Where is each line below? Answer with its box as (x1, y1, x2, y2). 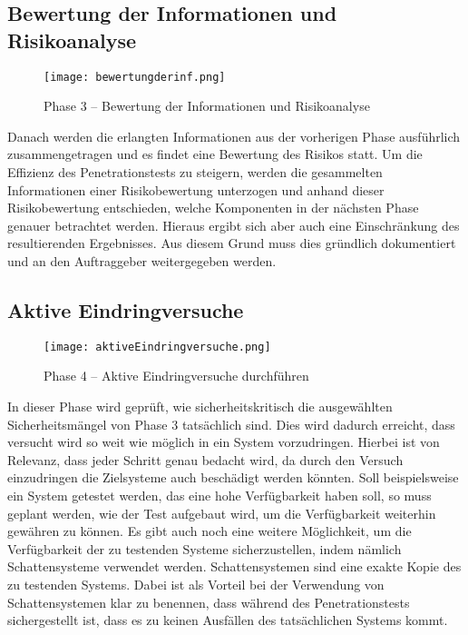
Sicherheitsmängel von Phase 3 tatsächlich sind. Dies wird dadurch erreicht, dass (7, 414, 455, 433)
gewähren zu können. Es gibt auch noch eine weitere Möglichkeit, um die (7, 521, 412, 541)
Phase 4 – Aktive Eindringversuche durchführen (44, 366, 309, 385)
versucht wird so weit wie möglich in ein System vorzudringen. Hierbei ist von (7, 432, 440, 451)
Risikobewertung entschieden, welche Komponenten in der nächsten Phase (7, 198, 419, 217)
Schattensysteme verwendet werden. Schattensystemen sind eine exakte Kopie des (7, 557, 462, 576)
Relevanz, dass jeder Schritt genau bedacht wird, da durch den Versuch (7, 450, 404, 469)
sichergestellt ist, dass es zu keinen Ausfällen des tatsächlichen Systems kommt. (7, 610, 448, 630)
